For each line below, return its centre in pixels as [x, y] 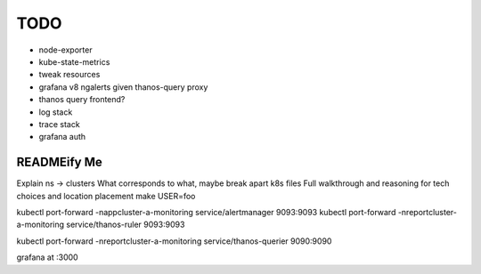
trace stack [59, 124]
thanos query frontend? [82, 100]
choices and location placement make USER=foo [106, 196]
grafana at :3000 [48, 257]
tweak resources [69, 75]
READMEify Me [59, 162]
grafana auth [62, 137]
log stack [56, 112]
